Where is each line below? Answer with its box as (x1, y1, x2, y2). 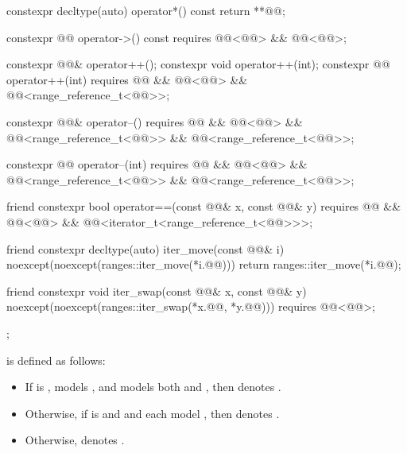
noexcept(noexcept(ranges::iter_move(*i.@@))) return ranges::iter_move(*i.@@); (6, 256, 401, 273)
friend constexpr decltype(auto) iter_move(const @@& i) (6, 240, 285, 257)
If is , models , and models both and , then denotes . (25, 378, 281, 395)
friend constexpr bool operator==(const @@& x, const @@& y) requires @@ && (6, 198, 401, 215)
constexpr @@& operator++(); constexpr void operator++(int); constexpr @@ (6, 56, 390, 72)
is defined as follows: (6, 351, 106, 368)
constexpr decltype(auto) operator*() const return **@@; (6, 2, 285, 18)
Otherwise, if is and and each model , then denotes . (25, 405, 280, 421)
